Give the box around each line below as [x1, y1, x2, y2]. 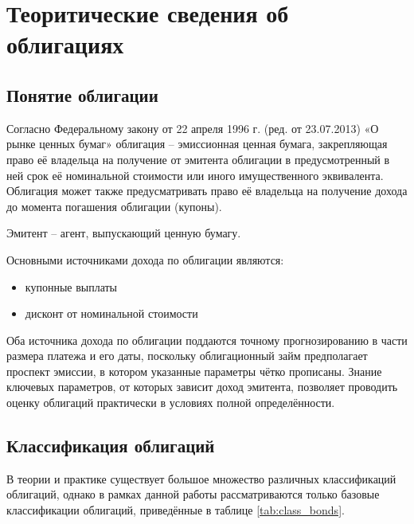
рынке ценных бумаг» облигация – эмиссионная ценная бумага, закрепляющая [6, 135, 388, 152]
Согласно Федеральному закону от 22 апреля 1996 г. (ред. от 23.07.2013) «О [6, 119, 379, 136]
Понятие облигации [6, 82, 158, 107]
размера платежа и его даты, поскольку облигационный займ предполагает [6, 347, 368, 364]
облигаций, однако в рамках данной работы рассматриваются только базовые [6, 486, 380, 502]
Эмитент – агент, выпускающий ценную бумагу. [6, 225, 241, 241]
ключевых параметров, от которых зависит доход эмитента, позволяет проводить [6, 378, 398, 395]
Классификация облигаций [6, 433, 215, 458]
